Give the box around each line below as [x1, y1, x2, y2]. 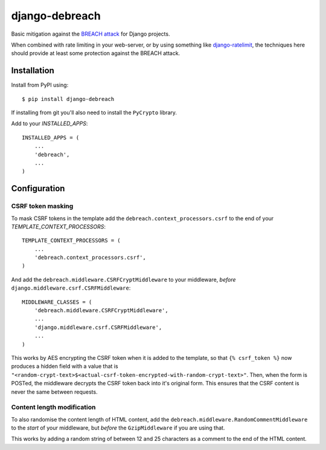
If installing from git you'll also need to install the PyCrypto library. [11, 109, 177, 116]
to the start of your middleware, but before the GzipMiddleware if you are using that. [11, 424, 225, 432]
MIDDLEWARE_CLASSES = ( [22, 298, 92, 305]
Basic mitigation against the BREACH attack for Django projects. [11, 30, 170, 37]
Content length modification [11, 403, 96, 411]
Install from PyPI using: [11, 82, 69, 89]
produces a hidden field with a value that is [11, 363, 118, 370]
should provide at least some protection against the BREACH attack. [11, 50, 181, 57]
